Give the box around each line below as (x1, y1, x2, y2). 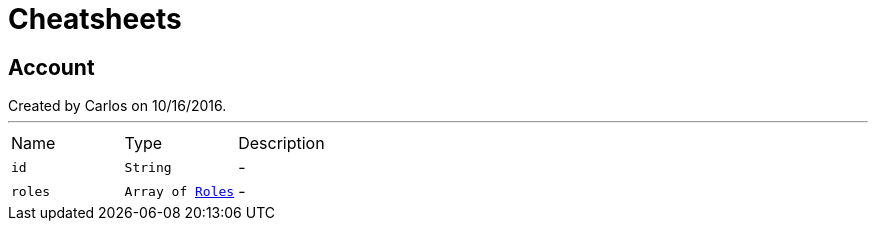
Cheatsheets (8, 2, 182, 36)
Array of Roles (124, 183, 235, 199)
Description (238, 133, 325, 154)
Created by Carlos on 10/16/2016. (8, 97, 227, 115)
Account (8, 54, 95, 80)
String (124, 159, 172, 175)
